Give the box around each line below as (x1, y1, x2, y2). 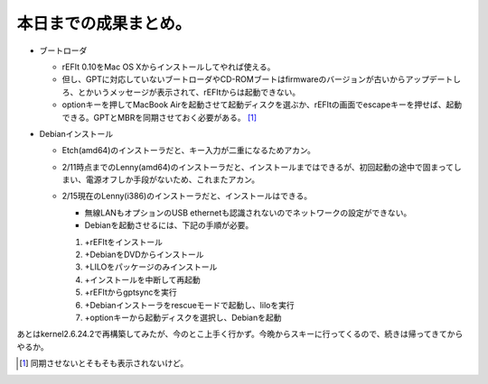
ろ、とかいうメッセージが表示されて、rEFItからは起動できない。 (61, 87, 301, 97)
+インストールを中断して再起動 (84, 274, 201, 285)
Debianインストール (39, 128, 114, 139)
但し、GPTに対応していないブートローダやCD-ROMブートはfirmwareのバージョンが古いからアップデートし (61, 74, 461, 85)
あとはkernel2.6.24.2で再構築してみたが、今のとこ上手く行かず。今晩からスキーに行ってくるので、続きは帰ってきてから (16, 329, 464, 340)
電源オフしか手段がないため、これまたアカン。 (85, 174, 260, 185)
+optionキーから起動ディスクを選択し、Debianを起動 (84, 312, 282, 323)
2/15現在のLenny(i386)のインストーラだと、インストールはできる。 (61, 190, 313, 202)
